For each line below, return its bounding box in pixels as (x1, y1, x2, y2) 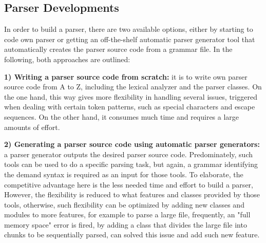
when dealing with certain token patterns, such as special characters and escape (4, 101, 255, 112)
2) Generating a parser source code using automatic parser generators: (4, 139, 260, 149)
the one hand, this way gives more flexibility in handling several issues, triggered (4, 91, 257, 102)
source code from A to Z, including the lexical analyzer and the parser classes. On (4, 81, 262, 92)
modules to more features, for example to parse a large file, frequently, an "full (4, 209, 251, 220)
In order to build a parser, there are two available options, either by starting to (4, 24, 253, 34)
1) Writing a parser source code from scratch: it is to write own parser (4, 71, 248, 82)
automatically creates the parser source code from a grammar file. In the (4, 44, 233, 54)
